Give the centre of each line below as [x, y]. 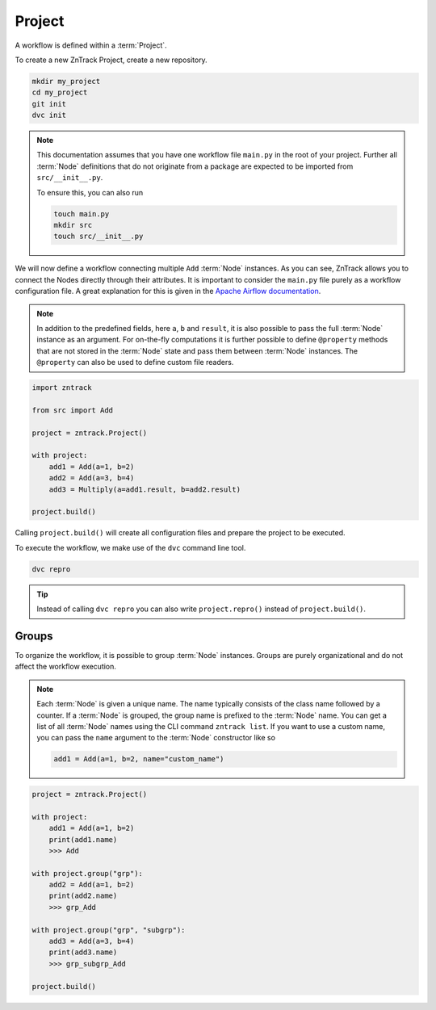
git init [49, 104]
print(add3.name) [83, 952]
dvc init [49, 115]
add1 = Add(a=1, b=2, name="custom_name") [139, 759]
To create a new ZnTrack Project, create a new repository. [111, 60]
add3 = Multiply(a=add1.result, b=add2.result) [145, 489]
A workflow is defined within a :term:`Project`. [91, 45]
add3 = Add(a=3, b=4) [92, 941]
